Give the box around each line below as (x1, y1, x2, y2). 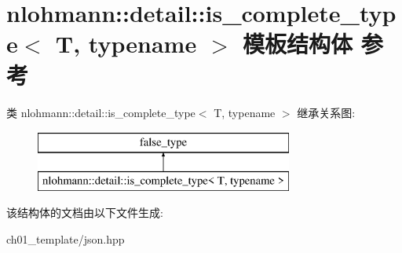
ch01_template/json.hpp (6, 230, 125, 247)
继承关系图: (297, 104, 356, 120)
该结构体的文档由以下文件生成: (6, 204, 163, 221)
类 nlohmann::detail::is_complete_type (6, 104, 196, 120)
